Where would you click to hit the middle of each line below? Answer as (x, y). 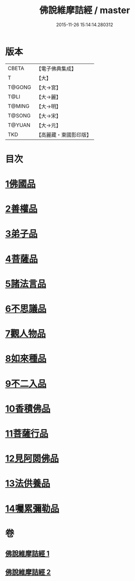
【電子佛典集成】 (56, 69)
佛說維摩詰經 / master (85, 10)
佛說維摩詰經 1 (27, 554)
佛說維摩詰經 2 (28, 572)
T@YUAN (19, 125)
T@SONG (19, 115)
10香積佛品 (28, 409)
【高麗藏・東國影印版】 (64, 135)
